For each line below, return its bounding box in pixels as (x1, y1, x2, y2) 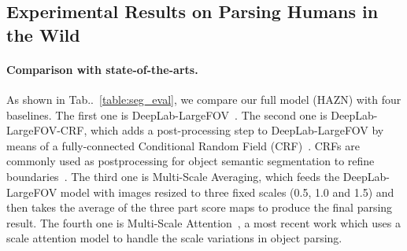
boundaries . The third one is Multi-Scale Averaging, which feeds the (6, 168, 340, 184)
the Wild (6, 22, 80, 46)
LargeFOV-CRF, (6, 122, 87, 138)
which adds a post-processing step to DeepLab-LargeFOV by (90, 122, 384, 138)
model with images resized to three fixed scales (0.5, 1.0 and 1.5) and (60, 183, 394, 200)
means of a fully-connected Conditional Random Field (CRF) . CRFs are (6, 137, 360, 153)
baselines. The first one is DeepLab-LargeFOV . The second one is (6, 106, 327, 123)
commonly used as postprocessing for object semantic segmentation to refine (6, 153, 375, 169)
